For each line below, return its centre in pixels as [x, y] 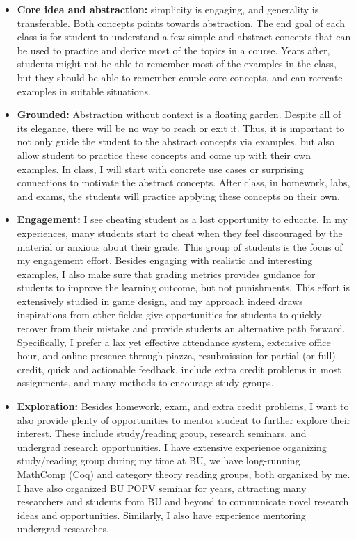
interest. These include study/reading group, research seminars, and [162, 433]
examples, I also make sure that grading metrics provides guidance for [166, 273]
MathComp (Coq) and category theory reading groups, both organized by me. [184, 474]
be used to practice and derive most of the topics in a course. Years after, [173, 50]
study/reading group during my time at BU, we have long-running [159, 460]
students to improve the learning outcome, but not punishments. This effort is [183, 287]
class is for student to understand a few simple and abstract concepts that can [184, 36]
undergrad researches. [63, 529]
